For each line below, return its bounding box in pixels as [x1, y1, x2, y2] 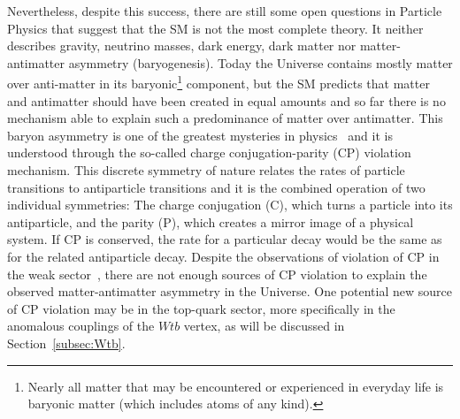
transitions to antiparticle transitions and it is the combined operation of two [7, 178, 425, 196]
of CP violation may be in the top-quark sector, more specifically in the [7, 299, 395, 317]
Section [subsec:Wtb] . [7, 333, 126, 352]
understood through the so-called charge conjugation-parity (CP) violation [7, 143, 411, 162]
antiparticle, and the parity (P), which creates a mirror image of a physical [7, 212, 414, 231]
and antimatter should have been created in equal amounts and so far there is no [7, 91, 446, 110]
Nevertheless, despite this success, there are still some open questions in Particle [7, 2, 442, 19]
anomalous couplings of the [7, 316, 155, 335]
